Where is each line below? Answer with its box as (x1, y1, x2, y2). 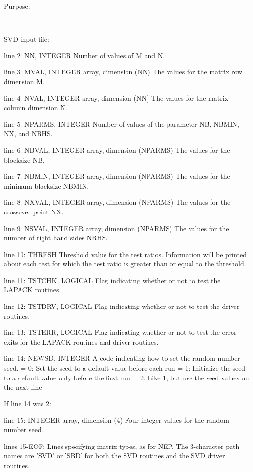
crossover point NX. (4, 206, 63, 216)
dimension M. (4, 76, 44, 86)
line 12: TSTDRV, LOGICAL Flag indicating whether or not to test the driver (4, 301, 240, 311)
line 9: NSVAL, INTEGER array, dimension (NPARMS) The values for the (4, 223, 229, 233)
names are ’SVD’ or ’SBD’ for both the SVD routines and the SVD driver (4, 450, 225, 461)
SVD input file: (4, 34, 49, 44)
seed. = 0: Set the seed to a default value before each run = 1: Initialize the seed (4, 363, 246, 373)
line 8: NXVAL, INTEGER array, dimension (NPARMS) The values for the (4, 197, 231, 207)
